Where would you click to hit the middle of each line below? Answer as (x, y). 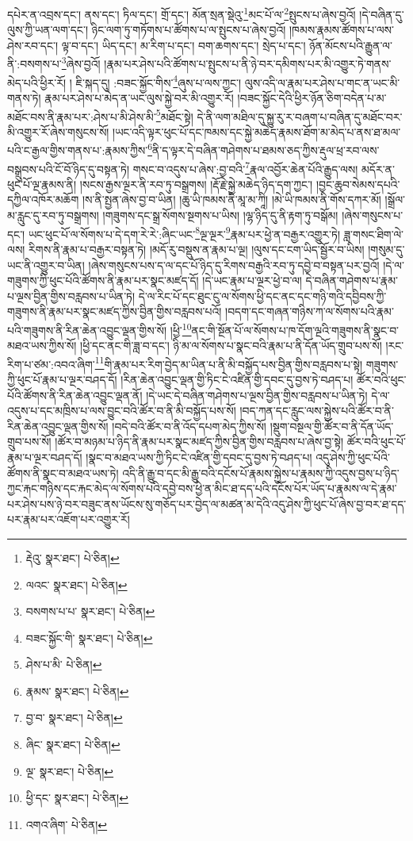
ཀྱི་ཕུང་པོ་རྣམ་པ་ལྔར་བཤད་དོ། (62, 379)
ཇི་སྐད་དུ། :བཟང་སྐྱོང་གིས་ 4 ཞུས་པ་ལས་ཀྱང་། (159, 81)
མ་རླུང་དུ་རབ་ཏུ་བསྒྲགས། (53, 215)
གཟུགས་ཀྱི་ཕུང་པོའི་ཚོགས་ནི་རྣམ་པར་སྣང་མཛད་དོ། (103, 280)
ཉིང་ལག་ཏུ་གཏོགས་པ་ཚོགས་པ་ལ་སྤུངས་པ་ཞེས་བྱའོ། (189, 30)
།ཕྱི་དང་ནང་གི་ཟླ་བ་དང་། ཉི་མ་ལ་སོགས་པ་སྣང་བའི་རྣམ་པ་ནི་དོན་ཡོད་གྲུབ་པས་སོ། (231, 346)
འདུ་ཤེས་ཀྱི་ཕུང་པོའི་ (353, 457)
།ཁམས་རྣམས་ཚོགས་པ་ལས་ (341, 30)
